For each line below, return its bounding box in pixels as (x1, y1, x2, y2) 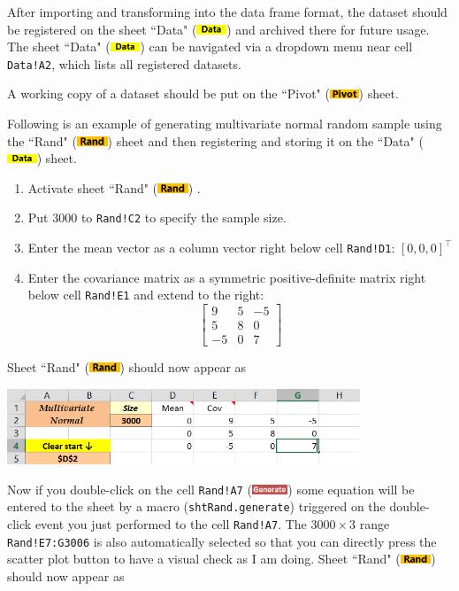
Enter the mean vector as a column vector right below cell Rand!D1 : (27, 238, 395, 257)
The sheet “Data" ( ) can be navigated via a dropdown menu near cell (7, 37, 413, 56)
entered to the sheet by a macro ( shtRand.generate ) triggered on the (7, 497, 386, 516)
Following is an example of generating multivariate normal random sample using (7, 114, 442, 133)
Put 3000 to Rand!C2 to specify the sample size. (27, 208, 287, 227)
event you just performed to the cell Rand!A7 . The (34, 514, 307, 533)
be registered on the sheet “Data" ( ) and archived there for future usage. (7, 19, 430, 38)
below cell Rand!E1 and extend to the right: (27, 285, 264, 304)
